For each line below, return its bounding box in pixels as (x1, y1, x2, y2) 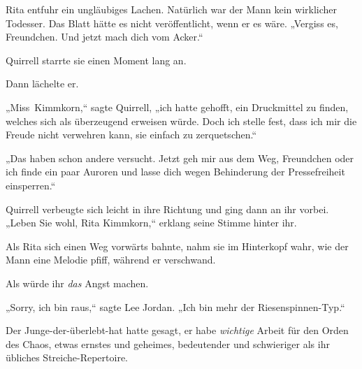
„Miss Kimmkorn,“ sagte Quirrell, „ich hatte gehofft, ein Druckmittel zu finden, (6, 99, 349, 114)
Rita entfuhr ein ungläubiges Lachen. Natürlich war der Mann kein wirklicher (6, 2, 338, 16)
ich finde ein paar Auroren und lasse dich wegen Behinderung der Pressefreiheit (6, 164, 345, 179)
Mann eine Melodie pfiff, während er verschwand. (6, 252, 216, 267)
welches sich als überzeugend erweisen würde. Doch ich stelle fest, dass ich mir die (6, 113, 357, 128)
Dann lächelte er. (6, 76, 79, 91)
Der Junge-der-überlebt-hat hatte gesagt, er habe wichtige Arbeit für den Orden (6, 323, 349, 338)
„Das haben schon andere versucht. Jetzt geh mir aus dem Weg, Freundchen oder (6, 150, 354, 165)
